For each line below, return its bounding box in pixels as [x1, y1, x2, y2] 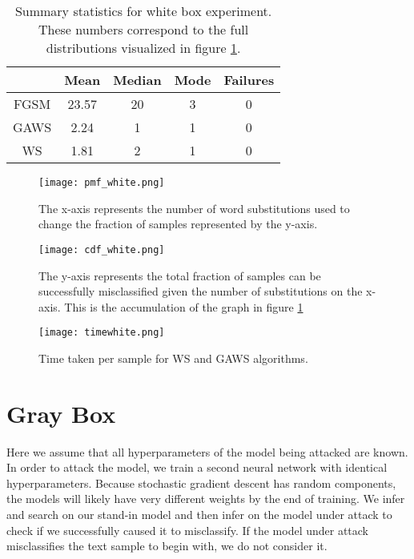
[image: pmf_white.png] [38, 177, 165, 188]
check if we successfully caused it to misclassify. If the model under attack [6, 521, 369, 538]
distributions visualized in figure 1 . [46, 38, 241, 57]
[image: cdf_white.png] [38, 243, 165, 255]
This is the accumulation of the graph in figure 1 [64, 298, 303, 315]
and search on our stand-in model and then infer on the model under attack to [6, 506, 392, 523]
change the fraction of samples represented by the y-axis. [38, 215, 318, 232]
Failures [223, 70, 275, 89]
